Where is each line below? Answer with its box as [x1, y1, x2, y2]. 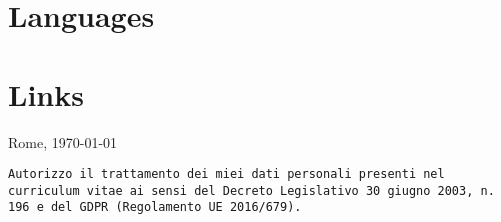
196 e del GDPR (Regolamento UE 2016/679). [8, 200, 302, 215]
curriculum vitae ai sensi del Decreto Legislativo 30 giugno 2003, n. [8, 183, 495, 198]
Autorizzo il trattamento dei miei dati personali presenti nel [8, 167, 445, 182]
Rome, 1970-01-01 [8, 131, 118, 152]
